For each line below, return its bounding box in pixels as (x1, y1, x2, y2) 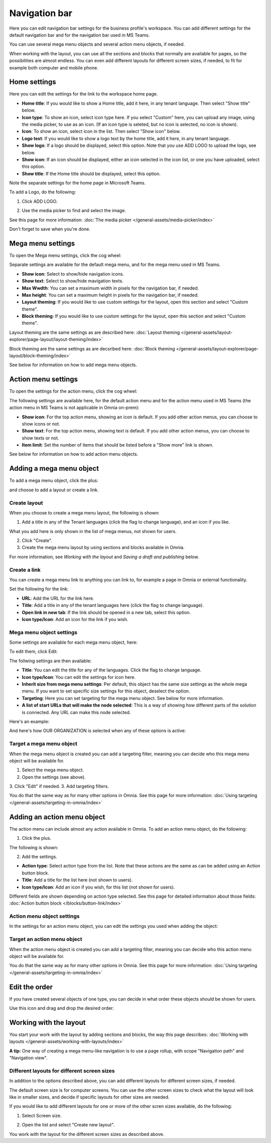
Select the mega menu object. (22, 767, 84, 773)
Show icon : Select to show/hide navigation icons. (22, 271, 124, 277)
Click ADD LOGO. (22, 198, 58, 204)
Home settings (9, 78, 56, 86)
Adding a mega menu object (9, 464, 99, 473)
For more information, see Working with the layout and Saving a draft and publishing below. (9, 554, 199, 560)
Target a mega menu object (9, 740, 78, 747)
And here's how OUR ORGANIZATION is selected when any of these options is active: (9, 728, 186, 734)
